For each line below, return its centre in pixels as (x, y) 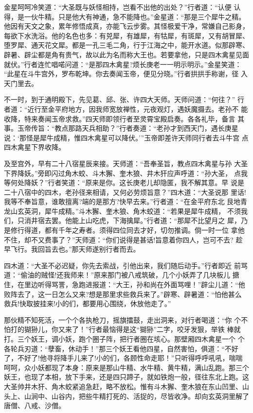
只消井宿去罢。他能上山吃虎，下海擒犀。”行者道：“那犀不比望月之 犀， (129, 220)
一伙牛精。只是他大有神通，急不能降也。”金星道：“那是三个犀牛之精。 (135, 16)
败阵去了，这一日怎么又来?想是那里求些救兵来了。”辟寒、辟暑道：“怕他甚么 (123, 294)
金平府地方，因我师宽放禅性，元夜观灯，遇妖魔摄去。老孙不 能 (148, 109)
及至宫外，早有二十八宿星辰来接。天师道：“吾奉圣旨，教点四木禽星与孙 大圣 (126, 163)
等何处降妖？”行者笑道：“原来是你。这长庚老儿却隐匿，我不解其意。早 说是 (124, 182)
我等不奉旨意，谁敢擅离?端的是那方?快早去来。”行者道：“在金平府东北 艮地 (122, 201)
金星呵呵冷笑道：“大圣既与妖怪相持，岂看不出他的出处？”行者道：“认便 (118, 7)
